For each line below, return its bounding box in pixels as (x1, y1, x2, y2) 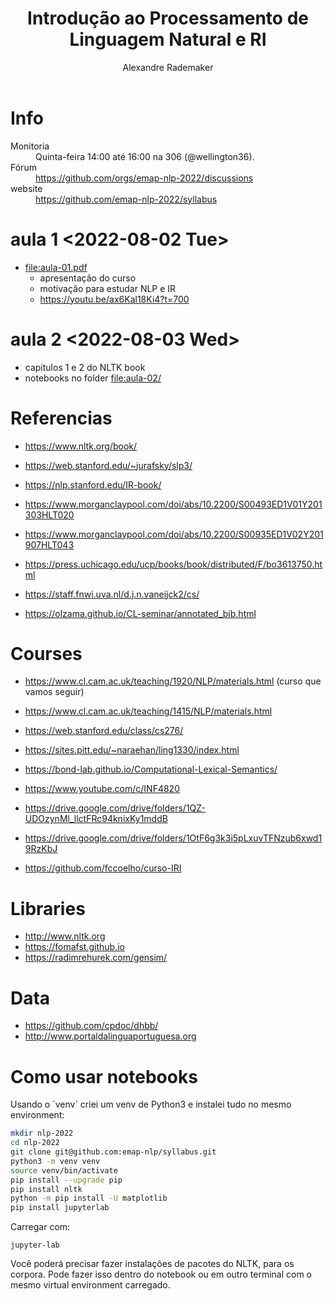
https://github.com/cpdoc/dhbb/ (24, 1020, 159, 1032)
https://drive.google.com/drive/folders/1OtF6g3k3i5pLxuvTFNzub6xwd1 (24, 832, 323, 844)
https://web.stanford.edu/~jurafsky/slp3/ (24, 459, 193, 471)
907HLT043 (24, 538, 75, 551)
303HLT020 (24, 508, 75, 521)
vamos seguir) (24, 686, 85, 698)
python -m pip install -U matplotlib (10, 1193, 168, 1204)
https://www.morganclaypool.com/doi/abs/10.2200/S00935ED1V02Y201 (24, 528, 324, 540)
